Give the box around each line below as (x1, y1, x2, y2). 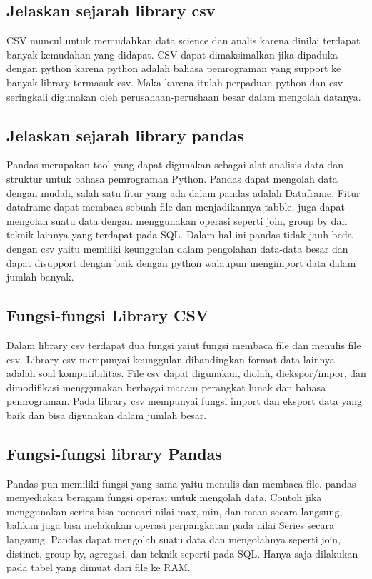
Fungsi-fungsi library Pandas (6, 442, 222, 464)
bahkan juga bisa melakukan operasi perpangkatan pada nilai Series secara (6, 518, 335, 533)
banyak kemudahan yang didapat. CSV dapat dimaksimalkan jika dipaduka (6, 46, 338, 61)
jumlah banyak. (6, 269, 74, 284)
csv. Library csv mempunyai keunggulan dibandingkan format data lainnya (6, 351, 335, 366)
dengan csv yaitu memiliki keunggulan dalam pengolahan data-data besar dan (6, 241, 348, 256)
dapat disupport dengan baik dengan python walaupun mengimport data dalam (6, 255, 356, 270)
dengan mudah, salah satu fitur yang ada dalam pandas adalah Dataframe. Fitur (6, 185, 361, 200)
